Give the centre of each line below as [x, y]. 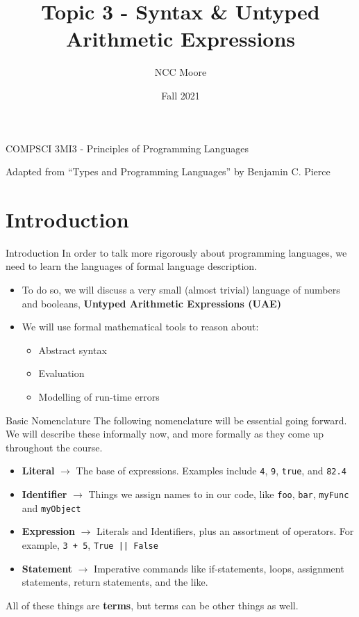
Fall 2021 [181, 95]
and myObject [51, 507]
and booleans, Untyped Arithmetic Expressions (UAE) [151, 303]
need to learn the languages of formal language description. [131, 266]
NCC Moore [181, 72]
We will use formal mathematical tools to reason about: [140, 327]
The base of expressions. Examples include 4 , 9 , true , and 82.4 [211, 471]
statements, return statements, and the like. [115, 582]
